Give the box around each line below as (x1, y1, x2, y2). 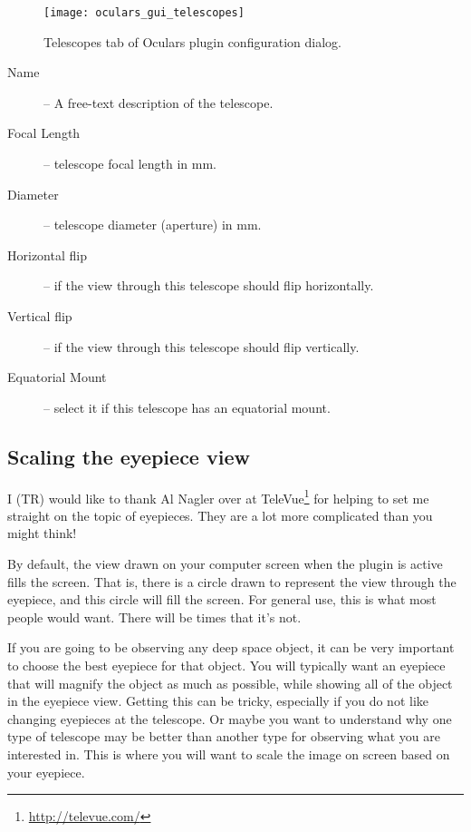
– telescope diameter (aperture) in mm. (43, 215, 262, 234)
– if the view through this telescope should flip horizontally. (43, 276, 374, 295)
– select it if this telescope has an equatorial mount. (43, 397, 331, 416)
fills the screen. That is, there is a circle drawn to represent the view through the (7, 572, 457, 591)
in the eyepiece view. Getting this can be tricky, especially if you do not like (7, 691, 428, 710)
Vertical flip (7, 307, 72, 325)
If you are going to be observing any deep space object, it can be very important (7, 638, 455, 657)
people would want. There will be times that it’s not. (7, 607, 302, 626)
